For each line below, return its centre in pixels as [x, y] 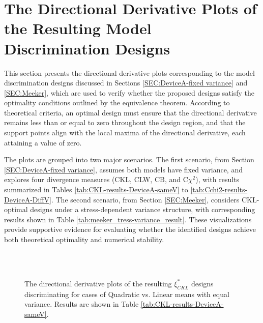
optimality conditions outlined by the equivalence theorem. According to [117, 102]
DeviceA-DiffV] [28, 199]
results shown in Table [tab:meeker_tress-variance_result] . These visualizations [128, 219]
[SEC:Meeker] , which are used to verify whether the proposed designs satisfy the [129, 92]
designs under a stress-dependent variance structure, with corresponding [143, 209]
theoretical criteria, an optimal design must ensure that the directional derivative [130, 112]
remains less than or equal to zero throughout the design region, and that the [125, 122]
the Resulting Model [78, 28]
